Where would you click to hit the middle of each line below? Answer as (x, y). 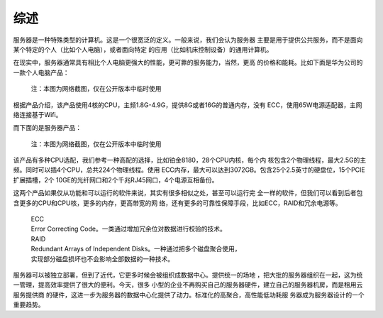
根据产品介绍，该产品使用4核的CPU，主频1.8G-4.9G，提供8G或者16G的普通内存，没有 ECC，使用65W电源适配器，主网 (188, 105)
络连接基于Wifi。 (38, 114)
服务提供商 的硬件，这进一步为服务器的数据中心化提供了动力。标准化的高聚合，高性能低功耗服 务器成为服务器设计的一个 (189, 295)
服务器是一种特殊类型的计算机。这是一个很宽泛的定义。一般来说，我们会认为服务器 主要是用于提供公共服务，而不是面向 (188, 40)
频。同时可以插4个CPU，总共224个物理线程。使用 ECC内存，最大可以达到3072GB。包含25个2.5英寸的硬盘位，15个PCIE (189, 170)
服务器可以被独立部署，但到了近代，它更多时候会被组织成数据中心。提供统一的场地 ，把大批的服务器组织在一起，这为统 (188, 275)
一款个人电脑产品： (41, 72)
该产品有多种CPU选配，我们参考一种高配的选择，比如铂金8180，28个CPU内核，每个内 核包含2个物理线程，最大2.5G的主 (190, 160)
